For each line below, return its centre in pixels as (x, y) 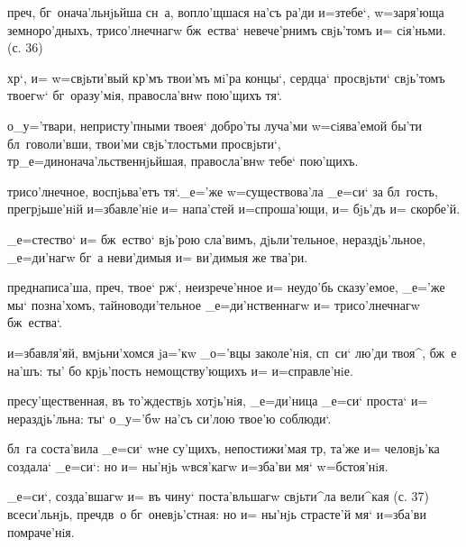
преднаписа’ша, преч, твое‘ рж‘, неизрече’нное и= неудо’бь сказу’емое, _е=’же (226, 287)
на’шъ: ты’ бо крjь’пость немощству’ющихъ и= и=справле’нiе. (180, 370)
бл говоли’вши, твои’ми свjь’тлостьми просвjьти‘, (144, 143)
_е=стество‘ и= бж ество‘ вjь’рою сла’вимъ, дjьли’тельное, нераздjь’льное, (217, 238)
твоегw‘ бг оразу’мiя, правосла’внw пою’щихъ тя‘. (145, 95)
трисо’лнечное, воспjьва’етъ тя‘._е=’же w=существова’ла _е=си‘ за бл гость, (223, 191)
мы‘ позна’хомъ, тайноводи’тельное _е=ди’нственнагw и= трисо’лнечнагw (214, 304)
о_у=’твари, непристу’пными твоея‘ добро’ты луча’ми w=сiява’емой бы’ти (215, 125)
